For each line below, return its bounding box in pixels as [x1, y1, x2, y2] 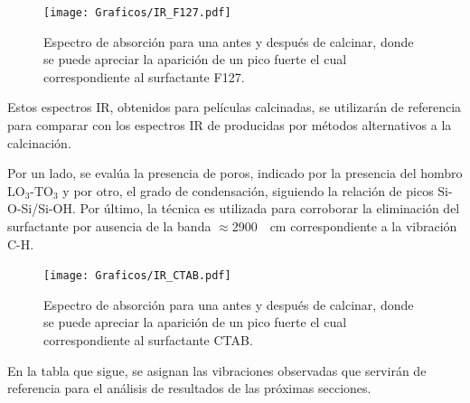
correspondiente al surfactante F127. [43, 67, 245, 86]
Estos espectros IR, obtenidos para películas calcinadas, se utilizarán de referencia [7, 98, 462, 117]
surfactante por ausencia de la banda [7, 217, 211, 235]
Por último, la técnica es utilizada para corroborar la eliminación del [80, 199, 460, 218]
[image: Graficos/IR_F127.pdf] [43, 6, 231, 19]
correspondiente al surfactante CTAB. [43, 331, 253, 350]
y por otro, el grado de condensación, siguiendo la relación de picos [62, 181, 434, 200]
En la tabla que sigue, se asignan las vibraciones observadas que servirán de [7, 361, 427, 380]
